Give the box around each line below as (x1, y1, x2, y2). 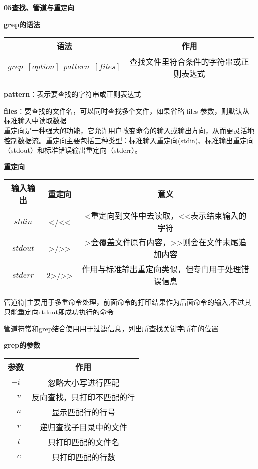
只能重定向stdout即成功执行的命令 (4, 306, 114, 316)
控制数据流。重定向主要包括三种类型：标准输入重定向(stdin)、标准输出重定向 (4, 135, 254, 145)
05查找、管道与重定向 (4, 2, 75, 12)
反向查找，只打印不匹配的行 (32, 391, 135, 403)
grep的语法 (4, 19, 41, 29)
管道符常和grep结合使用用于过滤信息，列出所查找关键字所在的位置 (4, 323, 219, 333)
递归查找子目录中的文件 (40, 421, 128, 433)
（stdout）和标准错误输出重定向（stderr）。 (4, 145, 142, 155)
